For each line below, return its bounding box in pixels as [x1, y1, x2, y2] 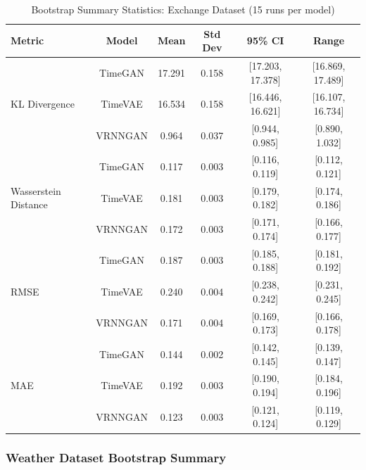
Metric [11, 33, 44, 48]
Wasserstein [11, 183, 61, 198]
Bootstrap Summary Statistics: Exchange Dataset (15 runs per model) [31, 2, 335, 16]
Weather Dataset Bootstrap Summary [6, 449, 227, 466]
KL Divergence [11, 96, 75, 111]
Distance [11, 197, 48, 212]
